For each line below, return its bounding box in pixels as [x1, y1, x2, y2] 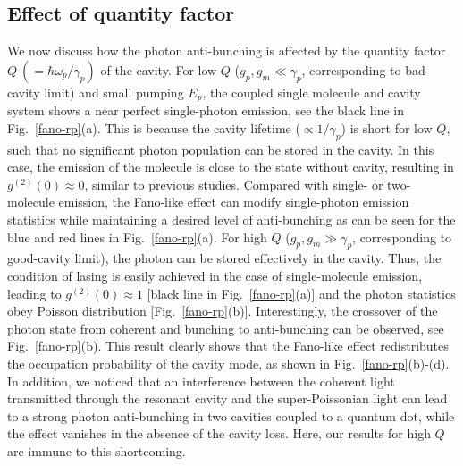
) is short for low [341, 118, 433, 137]
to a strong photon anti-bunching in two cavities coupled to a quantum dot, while [7, 406, 455, 425]
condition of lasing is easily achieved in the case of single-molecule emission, [7, 267, 423, 284]
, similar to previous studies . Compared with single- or [84, 174, 383, 193]
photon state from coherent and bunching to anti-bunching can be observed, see [7, 318, 444, 337]
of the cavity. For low [100, 60, 217, 79]
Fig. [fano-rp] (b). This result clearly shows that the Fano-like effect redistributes [7, 336, 449, 355]
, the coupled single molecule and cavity [202, 82, 421, 101]
